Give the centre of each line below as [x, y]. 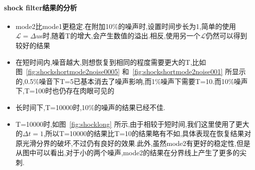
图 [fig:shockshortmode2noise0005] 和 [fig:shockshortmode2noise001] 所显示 [131, 71]
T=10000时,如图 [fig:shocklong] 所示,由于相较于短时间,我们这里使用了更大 [132, 124]
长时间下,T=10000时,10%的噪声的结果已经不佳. [91, 107]
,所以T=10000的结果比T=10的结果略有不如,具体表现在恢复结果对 [147, 133]
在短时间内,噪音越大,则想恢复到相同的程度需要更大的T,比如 [111, 62]
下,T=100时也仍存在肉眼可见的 [65, 91]
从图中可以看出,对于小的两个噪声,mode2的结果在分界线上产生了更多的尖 [131, 153]
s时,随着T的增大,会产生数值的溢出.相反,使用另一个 [120, 36]
